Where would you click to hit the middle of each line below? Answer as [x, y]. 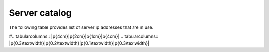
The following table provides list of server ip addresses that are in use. [81, 27]
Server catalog [40, 13]
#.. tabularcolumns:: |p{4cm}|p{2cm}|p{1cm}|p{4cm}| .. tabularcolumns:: [84, 36]
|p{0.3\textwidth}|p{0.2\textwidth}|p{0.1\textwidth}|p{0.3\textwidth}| [79, 43]
